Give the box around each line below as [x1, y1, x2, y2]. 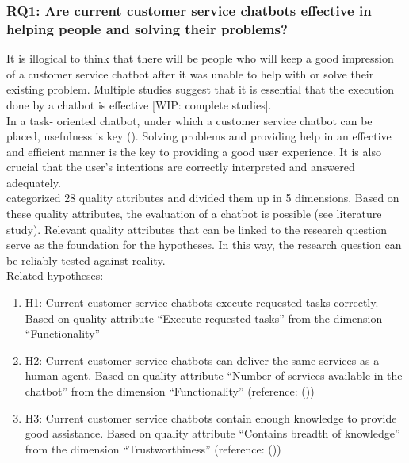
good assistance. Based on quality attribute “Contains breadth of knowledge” [25, 425, 400, 442]
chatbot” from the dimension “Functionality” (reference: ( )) [25, 383, 315, 400]
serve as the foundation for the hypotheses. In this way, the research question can [6, 236, 402, 253]
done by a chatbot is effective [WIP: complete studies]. [6, 96, 272, 113]
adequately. [6, 174, 61, 190]
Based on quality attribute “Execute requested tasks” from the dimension [25, 309, 383, 326]
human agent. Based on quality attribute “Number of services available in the [25, 367, 403, 384]
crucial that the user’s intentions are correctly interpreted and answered [6, 159, 355, 175]
